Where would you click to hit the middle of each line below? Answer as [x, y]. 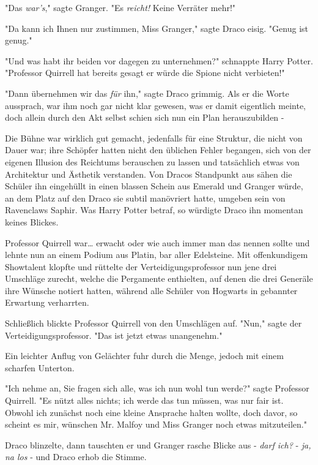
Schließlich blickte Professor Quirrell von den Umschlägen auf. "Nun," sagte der [153, 323]
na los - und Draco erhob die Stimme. [76, 457]
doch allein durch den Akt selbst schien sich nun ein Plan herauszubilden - [145, 117]
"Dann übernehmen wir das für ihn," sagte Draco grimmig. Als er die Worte [147, 93]
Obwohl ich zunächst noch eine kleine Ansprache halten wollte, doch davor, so [151, 412]
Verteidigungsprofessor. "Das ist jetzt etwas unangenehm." [114, 335]
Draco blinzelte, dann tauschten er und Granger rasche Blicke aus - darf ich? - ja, [158, 444]
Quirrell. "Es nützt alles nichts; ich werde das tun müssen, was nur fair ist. [144, 400]
